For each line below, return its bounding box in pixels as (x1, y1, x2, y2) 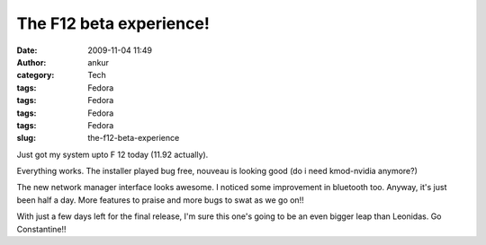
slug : (16, 133, 36, 144)
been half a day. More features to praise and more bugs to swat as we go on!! (16, 194, 305, 206)
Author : (16, 57, 47, 67)
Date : (16, 45, 38, 56)
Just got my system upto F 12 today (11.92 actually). (16, 149, 209, 160)
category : (16, 70, 55, 81)
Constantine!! (16, 223, 67, 234)
